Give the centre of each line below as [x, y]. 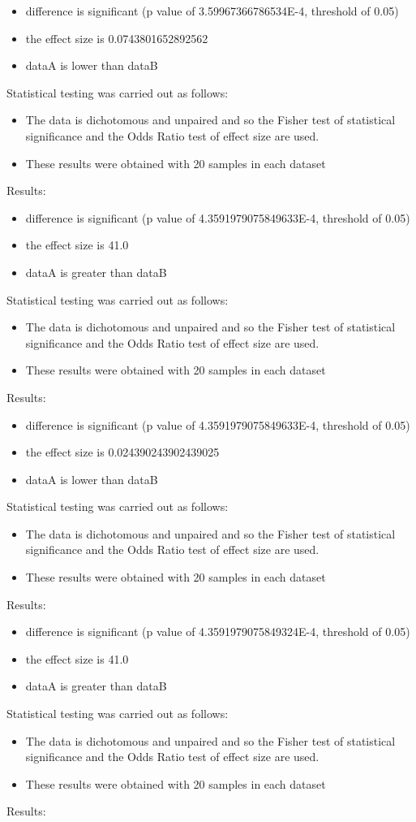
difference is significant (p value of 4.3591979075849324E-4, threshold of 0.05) [218, 632]
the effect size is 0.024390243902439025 [122, 452]
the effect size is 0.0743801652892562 [117, 38]
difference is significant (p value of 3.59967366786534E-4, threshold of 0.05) [212, 11]
